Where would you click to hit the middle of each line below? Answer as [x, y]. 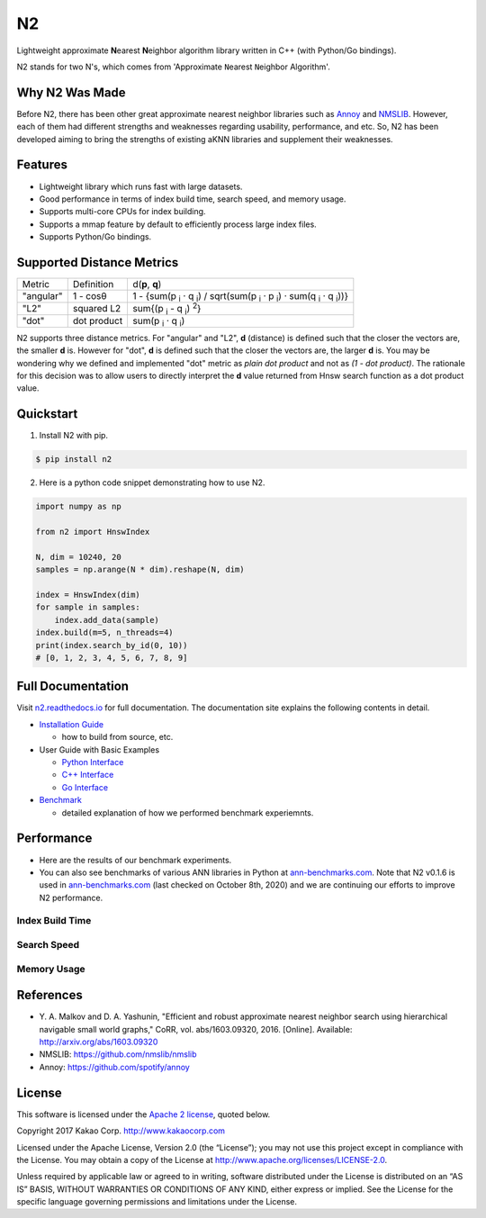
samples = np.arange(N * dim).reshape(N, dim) [140, 570]
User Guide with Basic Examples [99, 749]
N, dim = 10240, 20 [78, 557]
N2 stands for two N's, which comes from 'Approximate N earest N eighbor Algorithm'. [173, 67]
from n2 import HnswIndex [93, 532]
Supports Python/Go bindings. [95, 237]
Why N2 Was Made [71, 92]
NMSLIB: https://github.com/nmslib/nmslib [118, 1054]
